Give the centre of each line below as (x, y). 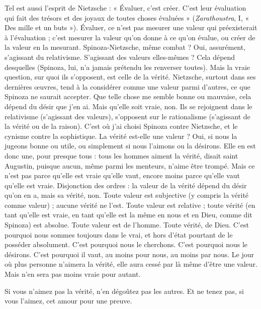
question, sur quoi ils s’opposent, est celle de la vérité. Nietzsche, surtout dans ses (130, 77)
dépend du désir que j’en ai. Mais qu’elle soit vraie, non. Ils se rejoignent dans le (128, 106)
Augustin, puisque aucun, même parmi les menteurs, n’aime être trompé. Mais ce (130, 165)
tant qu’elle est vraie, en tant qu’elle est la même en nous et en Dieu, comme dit (128, 215)
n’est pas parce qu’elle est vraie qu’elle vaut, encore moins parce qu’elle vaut (122, 175)
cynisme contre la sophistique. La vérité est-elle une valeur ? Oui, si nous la (121, 136)
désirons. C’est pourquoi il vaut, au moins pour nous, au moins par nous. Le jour (129, 254)
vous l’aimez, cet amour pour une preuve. (68, 301)
